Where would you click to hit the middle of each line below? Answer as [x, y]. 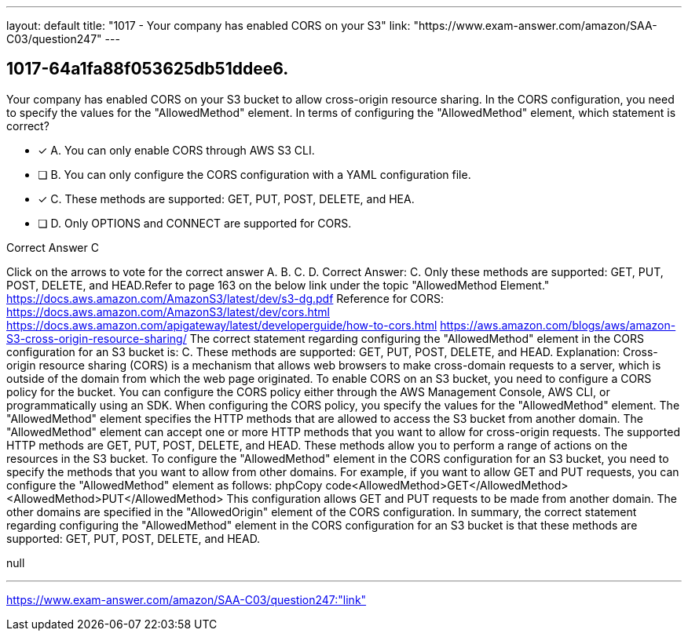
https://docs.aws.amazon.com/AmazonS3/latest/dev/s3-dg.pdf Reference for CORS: [225, 298]
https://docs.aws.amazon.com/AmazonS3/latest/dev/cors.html [168, 311]
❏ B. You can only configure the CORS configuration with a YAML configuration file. [254, 174]
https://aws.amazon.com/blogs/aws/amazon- [558, 325]
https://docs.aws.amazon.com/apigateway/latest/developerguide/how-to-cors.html [222, 325]
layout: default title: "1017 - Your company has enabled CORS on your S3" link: [209, 25]
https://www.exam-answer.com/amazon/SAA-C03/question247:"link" [187, 599]
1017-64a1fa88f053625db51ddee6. [148, 69]
